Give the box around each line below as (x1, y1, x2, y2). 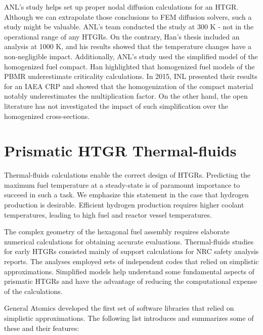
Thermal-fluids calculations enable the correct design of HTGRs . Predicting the (4, 170, 251, 180)
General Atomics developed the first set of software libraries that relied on (4, 303, 234, 313)
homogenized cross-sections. (4, 110, 90, 121)
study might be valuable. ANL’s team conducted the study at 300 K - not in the (4, 21, 254, 32)
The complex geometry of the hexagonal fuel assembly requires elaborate (4, 226, 230, 237)
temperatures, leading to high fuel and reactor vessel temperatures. (4, 209, 212, 220)
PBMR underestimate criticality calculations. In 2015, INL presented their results (4, 71, 257, 81)
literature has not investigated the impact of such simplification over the (4, 100, 228, 111)
